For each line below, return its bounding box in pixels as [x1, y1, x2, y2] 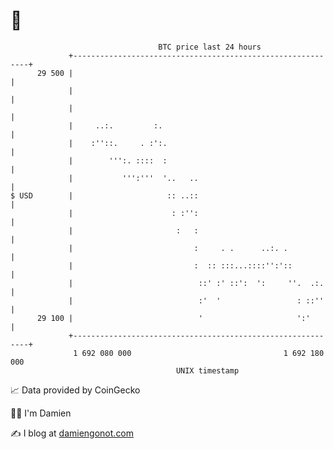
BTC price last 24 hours [158, 42, 262, 52]
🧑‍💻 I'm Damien [10, 407, 72, 419]
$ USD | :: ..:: [10, 190, 199, 201]
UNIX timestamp [175, 365, 240, 376]
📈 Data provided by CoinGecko [10, 384, 141, 396]
